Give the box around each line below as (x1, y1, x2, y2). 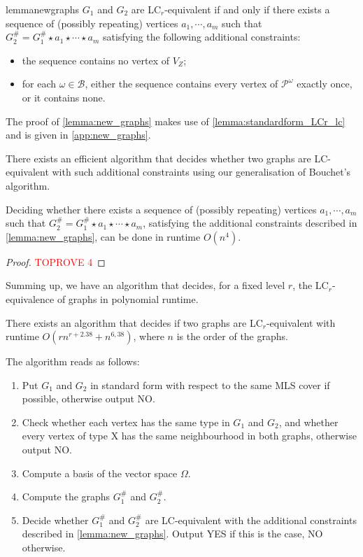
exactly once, (297, 76, 353, 91)
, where (133, 329, 164, 344)
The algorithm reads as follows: (6, 354, 140, 369)
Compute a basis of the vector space (22, 465, 178, 480)
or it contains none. (22, 90, 106, 104)
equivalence (6, 291, 55, 306)
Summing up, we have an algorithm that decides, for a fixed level (6, 278, 285, 292)
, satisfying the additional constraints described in (143, 216, 357, 230)
